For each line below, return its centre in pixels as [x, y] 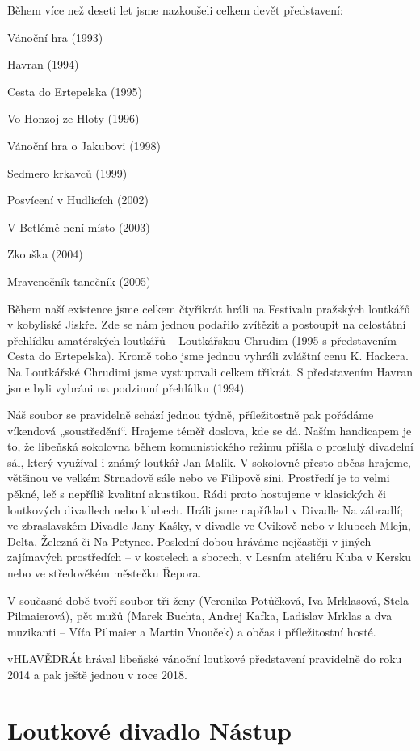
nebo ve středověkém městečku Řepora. [105, 573]
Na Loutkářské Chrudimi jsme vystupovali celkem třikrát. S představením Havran [210, 371]
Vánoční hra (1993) [55, 37]
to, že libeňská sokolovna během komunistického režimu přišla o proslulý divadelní [210, 446]
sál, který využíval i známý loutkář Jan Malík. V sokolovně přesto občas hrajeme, [209, 462]
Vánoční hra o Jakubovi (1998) [84, 145]
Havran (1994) [43, 64]
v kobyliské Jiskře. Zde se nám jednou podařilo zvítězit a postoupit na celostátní [207, 324]
